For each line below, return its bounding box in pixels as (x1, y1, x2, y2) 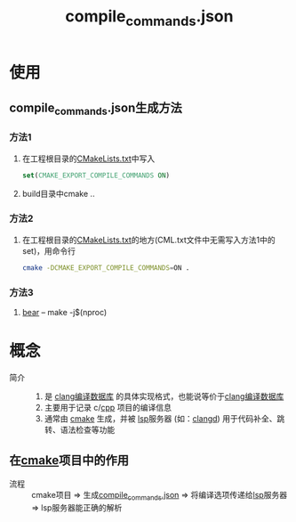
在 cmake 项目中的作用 (9, 453, 129, 469)
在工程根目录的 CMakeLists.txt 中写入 (21, 153, 156, 164)
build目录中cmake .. (21, 188, 95, 199)
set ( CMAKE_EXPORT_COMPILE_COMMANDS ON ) (21, 171, 171, 180)
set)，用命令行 (21, 245, 76, 256)
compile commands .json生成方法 (9, 101, 182, 118)
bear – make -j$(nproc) (21, 307, 108, 317)
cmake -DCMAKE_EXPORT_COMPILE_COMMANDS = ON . (21, 263, 190, 273)
